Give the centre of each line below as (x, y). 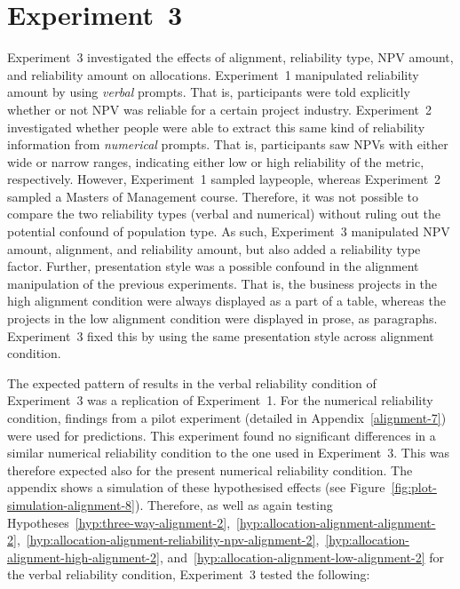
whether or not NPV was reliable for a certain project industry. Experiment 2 (220, 109)
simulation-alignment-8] (71, 504)
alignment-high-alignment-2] (83, 557)
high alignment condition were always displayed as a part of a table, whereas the (226, 301)
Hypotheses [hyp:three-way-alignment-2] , (119, 522)
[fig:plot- (414, 487)
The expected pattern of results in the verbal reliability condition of (192, 382)
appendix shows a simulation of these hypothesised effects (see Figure (196, 487)
